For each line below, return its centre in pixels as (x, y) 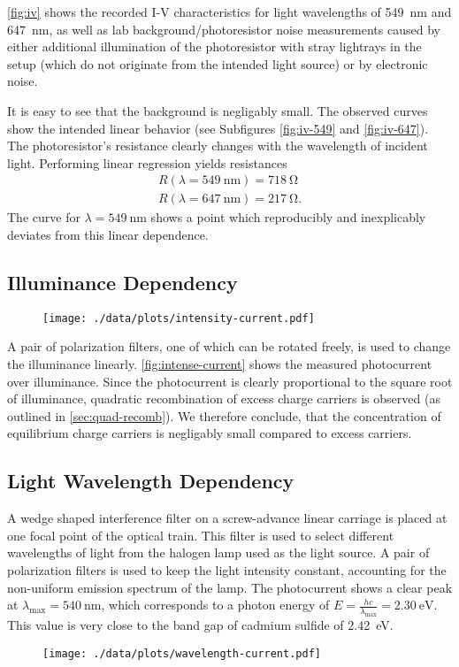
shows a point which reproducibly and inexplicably (288, 217)
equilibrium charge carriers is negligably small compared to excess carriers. (210, 433)
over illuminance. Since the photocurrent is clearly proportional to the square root (230, 381)
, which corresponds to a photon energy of (215, 605)
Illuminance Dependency (122, 282)
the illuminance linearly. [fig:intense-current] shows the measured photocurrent (220, 364)
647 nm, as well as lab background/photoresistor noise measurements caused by (224, 29)
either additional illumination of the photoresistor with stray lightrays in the (214, 46)
